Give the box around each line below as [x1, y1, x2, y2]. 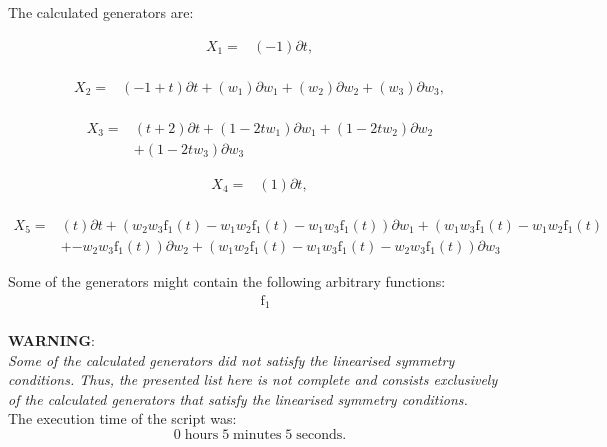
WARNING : [8, 330, 95, 351]
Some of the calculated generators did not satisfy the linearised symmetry [8, 349, 455, 370]
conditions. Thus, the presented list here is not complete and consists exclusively [8, 369, 498, 390]
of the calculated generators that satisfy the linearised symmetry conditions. [8, 388, 468, 409]
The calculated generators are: [8, 2, 194, 22]
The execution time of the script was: [8, 408, 237, 429]
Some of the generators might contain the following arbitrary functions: [8, 270, 446, 291]
